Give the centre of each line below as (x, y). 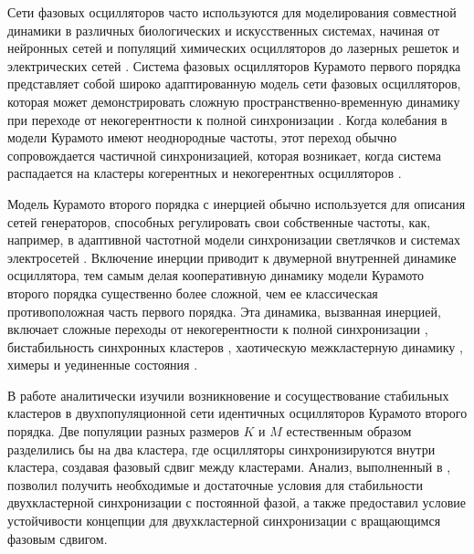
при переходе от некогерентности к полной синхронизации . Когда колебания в (227, 119)
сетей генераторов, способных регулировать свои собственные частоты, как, (219, 221)
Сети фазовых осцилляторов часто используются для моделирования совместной (232, 12)
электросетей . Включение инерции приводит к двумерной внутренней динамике (232, 257)
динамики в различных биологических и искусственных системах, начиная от (224, 30)
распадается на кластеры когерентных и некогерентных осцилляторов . (205, 173)
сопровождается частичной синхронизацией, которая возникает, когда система (224, 155)
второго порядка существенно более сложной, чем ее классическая (193, 293)
